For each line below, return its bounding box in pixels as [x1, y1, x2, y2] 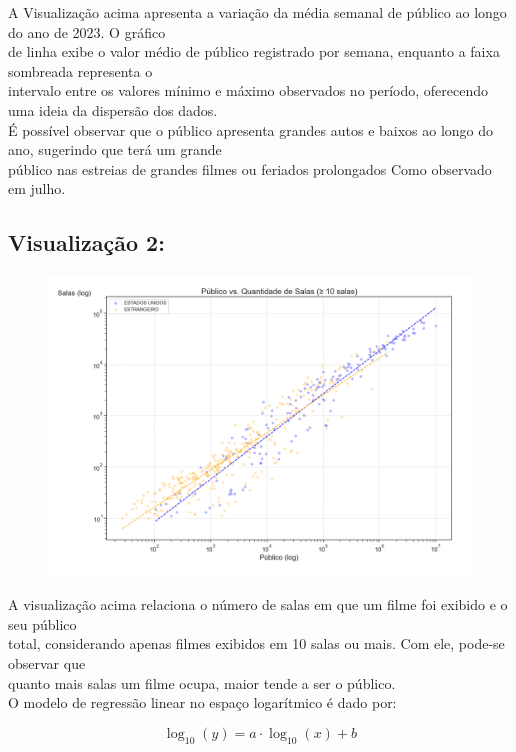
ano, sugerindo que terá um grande [8, 139, 222, 160]
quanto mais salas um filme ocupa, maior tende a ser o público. [8, 672, 396, 693]
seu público [8, 613, 77, 634]
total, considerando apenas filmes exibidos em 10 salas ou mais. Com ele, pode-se [8, 633, 505, 654]
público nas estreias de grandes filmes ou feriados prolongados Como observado [8, 158, 492, 179]
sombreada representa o [8, 60, 153, 81]
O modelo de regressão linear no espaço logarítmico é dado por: [8, 692, 397, 713]
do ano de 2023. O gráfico [8, 21, 166, 42]
